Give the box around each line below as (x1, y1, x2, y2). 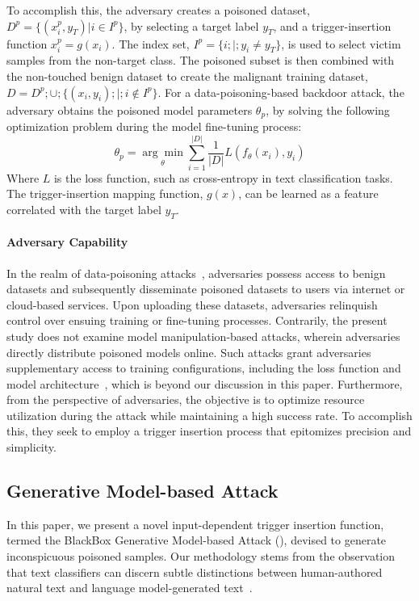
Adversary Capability (6, 233, 128, 250)
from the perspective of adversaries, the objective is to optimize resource (6, 391, 365, 408)
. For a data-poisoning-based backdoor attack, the (157, 83, 404, 100)
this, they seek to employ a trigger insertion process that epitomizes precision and (6, 422, 412, 439)
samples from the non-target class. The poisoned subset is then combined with (6, 52, 395, 69)
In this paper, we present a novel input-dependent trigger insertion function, (6, 515, 384, 532)
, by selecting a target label (124, 17, 259, 34)
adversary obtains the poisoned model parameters (6, 101, 253, 118)
